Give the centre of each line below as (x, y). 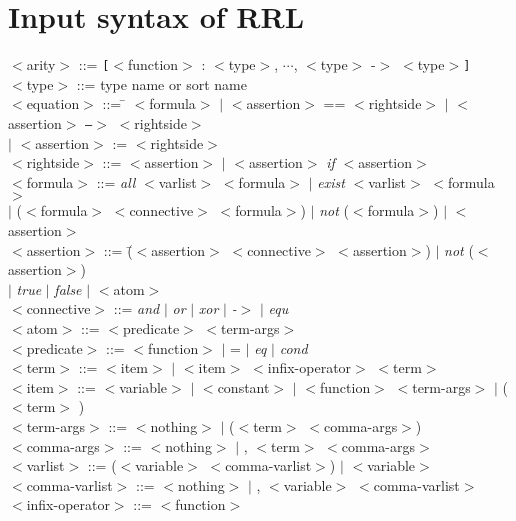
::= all (116, 181)
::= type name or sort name (161, 83)
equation (53, 103)
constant (243, 386)
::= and (136, 308)
